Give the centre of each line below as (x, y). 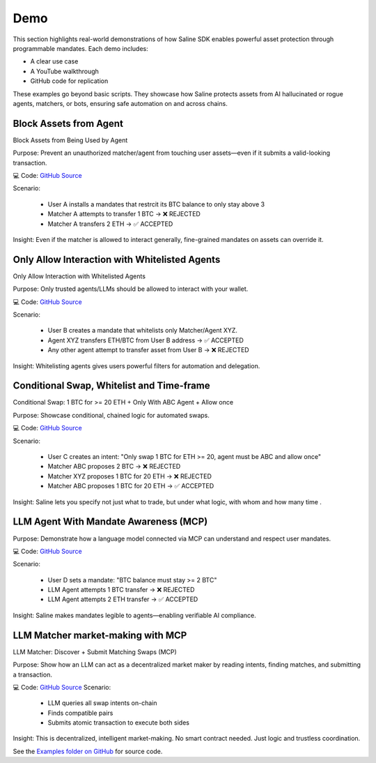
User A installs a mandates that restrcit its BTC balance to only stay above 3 (156, 204)
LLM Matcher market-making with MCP (100, 635)
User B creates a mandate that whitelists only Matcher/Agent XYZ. (143, 331)
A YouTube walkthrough (64, 71)
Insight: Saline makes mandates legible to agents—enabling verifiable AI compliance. (135, 615)
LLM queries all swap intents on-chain (102, 703)
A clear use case (54, 61)
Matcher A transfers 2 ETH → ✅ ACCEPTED (110, 224)
